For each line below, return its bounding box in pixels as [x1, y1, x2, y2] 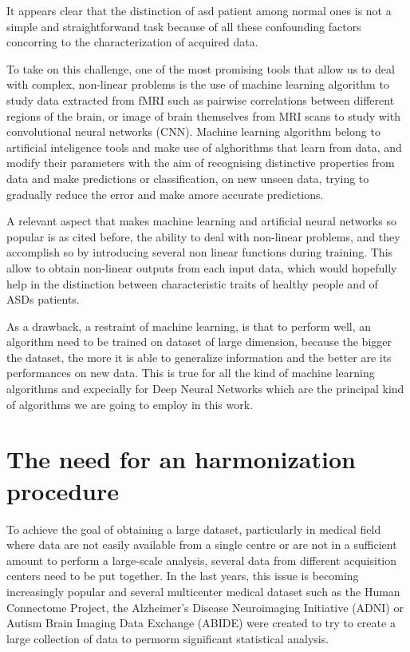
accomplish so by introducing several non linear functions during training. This [6, 244, 393, 260]
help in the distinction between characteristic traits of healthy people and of [6, 275, 378, 292]
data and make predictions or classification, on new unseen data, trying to [6, 169, 369, 186]
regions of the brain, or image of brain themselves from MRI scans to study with [6, 107, 400, 124]
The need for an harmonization [6, 443, 356, 475]
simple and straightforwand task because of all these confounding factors [6, 18, 361, 34]
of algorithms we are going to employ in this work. [6, 396, 254, 412]
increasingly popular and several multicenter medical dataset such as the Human [6, 582, 400, 599]
